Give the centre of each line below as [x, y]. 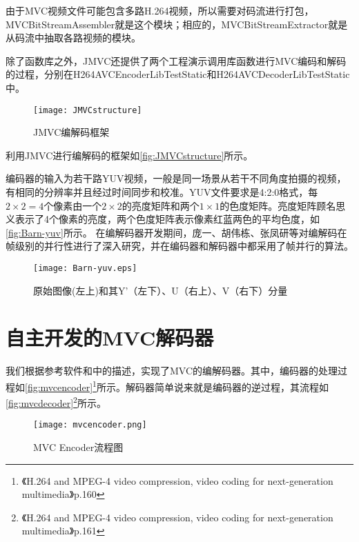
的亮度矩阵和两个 [161, 205]
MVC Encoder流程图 [78, 447]
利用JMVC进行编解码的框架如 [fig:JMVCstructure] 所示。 [129, 155]
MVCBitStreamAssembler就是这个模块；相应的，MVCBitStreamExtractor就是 [177, 24]
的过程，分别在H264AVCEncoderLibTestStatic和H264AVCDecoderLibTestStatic [178, 74]
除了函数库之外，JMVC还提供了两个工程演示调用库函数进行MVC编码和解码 [176, 60]
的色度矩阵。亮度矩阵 [268, 205]
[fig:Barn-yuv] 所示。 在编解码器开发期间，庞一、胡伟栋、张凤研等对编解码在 [176, 232]
